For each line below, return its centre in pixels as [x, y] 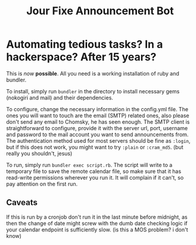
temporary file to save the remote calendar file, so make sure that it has [94, 171]
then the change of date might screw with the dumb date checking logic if [97, 223]
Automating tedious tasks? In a [85, 44]
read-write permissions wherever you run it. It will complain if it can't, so [95, 177]
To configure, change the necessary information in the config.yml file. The [97, 109]
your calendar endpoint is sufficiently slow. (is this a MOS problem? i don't [97, 230]
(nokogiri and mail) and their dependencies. [60, 98]
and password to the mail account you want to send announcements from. [97, 134]
